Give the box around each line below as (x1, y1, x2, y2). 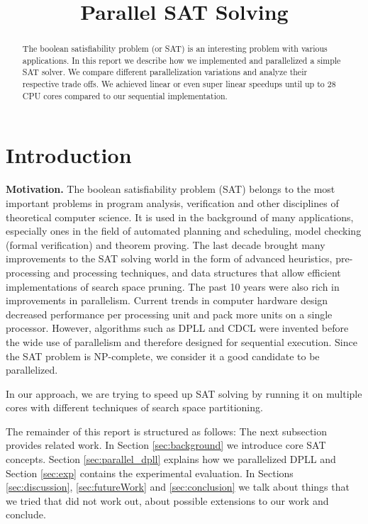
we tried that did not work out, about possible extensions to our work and (6, 493, 329, 508)
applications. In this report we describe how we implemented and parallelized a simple (22, 54, 341, 66)
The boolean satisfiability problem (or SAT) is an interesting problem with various (22, 43, 328, 55)
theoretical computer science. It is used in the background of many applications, (6, 209, 354, 224)
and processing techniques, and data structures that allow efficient (53, 264, 341, 279)
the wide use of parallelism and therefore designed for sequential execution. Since (6, 334, 357, 349)
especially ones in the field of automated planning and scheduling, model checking (6, 223, 362, 238)
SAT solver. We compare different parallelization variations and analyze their (22, 66, 308, 78)
